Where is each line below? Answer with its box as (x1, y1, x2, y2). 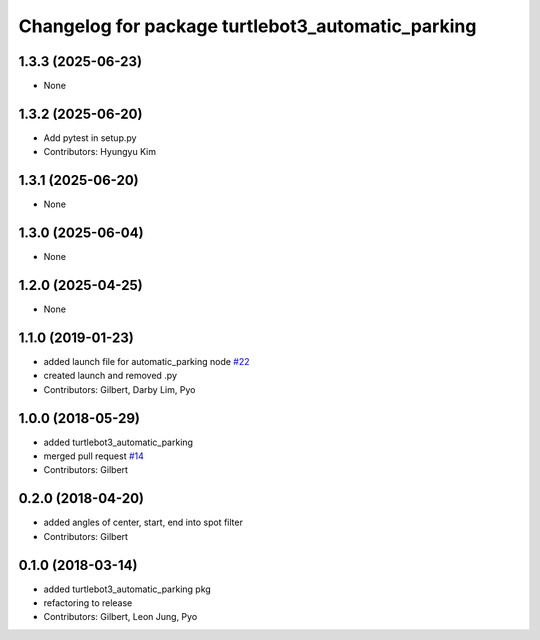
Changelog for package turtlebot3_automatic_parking (18, 15, 477, 37)
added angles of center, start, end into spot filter (43, 516, 244, 529)
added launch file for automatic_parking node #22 (43, 355, 250, 367)
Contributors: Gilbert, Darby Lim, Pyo (43, 383, 196, 395)
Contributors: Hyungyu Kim (43, 146, 157, 158)
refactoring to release (43, 597, 133, 609)
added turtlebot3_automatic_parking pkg (43, 583, 212, 595)
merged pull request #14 (43, 450, 145, 462)
